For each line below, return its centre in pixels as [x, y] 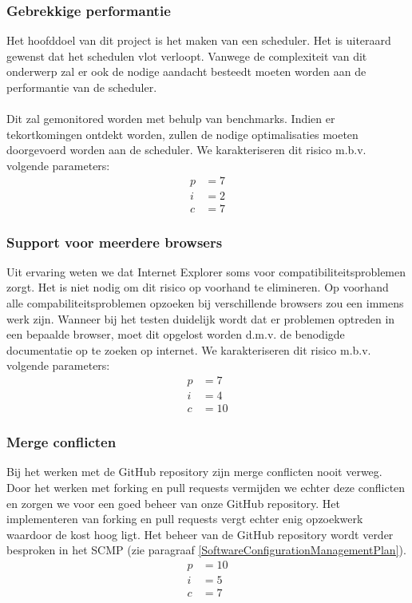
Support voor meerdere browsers [115, 242]
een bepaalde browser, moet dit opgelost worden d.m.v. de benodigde [176, 334]
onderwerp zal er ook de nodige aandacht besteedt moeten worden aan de [186, 71]
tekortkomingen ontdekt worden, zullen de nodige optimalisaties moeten [182, 134]
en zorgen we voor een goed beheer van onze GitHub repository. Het [174, 503]
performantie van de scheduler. [82, 87]
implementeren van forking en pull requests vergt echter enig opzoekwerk [185, 519]
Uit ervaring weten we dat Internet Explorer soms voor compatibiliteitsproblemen [206, 271]
